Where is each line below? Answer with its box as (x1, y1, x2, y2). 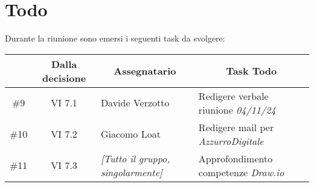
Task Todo (226, 64, 277, 78)
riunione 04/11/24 (198, 102, 276, 117)
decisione (42, 70, 86, 85)
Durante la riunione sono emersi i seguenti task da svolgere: (5, 32, 225, 44)
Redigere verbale (198, 88, 269, 103)
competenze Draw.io (198, 165, 284, 179)
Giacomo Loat (100, 127, 161, 141)
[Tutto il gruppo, (100, 151, 170, 165)
